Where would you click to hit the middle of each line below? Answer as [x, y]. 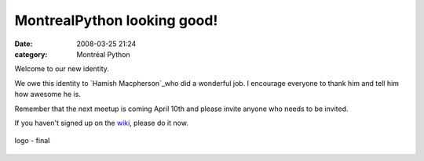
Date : [24, 44]
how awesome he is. [48, 95]
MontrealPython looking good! [116, 20]
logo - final [32, 141]
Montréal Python [103, 54]
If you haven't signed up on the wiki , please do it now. [101, 123]
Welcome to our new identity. [62, 69]
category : [31, 54]
